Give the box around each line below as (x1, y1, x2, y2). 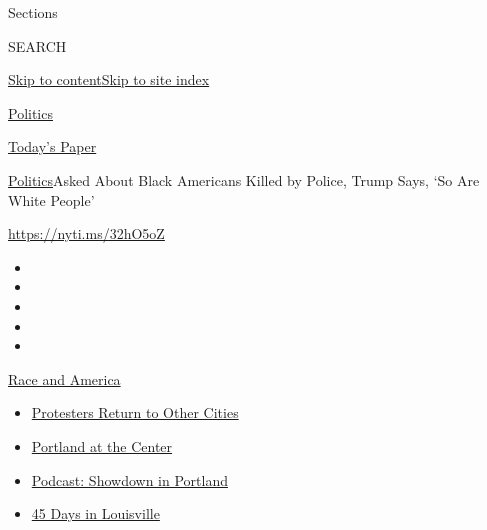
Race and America (8, 368, 121, 389)
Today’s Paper (8, 136, 97, 157)
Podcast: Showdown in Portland (31, 469, 228, 490)
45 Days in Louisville (31, 503, 160, 524)
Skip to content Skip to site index (8, 69, 210, 90)
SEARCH (8, 35, 67, 56)
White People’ (8, 189, 95, 210)
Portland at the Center (31, 435, 173, 456)
